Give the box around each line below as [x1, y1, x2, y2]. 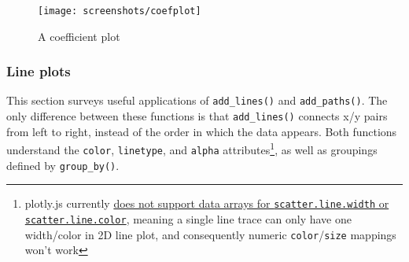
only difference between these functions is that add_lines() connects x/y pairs [6, 108, 388, 124]
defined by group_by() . [6, 157, 120, 173]
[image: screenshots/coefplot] [38, 6, 201, 17]
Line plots [6, 61, 71, 81]
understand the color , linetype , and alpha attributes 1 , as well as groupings [6, 139, 378, 158]
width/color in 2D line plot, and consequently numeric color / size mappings [24, 226, 396, 242]
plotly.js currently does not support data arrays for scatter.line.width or [24, 195, 389, 212]
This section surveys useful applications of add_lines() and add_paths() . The [6, 92, 388, 109]
